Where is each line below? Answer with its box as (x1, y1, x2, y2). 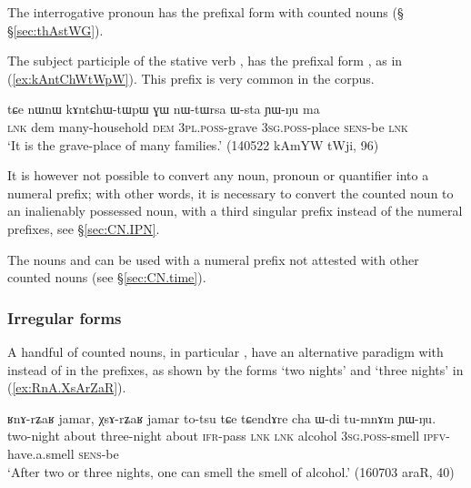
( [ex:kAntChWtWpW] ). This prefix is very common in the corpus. (7, 68, 375, 87)
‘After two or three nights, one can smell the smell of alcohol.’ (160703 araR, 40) (7, 462, 455, 481)
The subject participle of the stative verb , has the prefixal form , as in (7, 51, 403, 70)
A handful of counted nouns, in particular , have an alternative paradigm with (7, 341, 444, 361)
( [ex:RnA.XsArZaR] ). (7, 378, 126, 397)
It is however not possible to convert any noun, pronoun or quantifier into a (7, 166, 429, 185)
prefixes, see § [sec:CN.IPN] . (7, 219, 160, 238)
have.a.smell (7, 443, 75, 463)
